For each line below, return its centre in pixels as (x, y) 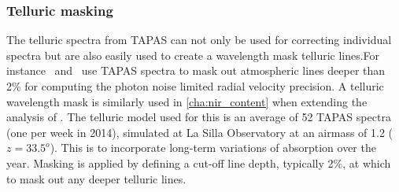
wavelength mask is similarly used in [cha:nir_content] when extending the (187, 101)
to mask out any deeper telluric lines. (96, 178)
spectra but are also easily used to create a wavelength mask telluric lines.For (193, 55)
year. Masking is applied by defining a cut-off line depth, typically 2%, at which (199, 162)
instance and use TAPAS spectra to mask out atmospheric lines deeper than (196, 70)
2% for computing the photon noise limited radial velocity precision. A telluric (195, 86)
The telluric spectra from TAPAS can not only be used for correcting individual (199, 40)
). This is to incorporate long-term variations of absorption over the (213, 148)
